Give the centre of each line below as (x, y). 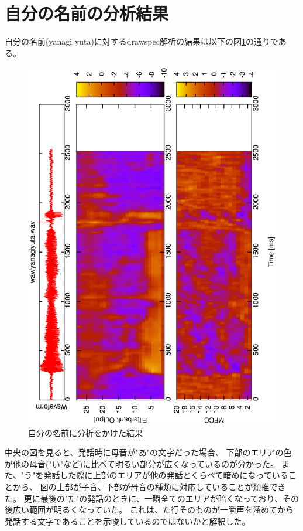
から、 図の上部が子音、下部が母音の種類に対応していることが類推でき (149, 487)
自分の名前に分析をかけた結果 (85, 432)
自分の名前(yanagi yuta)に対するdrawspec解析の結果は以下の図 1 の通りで (142, 41)
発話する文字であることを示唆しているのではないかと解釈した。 (128, 521)
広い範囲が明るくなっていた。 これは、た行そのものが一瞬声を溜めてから (153, 510)
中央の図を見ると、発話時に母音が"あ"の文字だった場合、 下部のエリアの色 (148, 452)
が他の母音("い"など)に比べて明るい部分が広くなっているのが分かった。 (142, 463)
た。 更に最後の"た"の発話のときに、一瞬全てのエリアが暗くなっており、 (144, 498)
